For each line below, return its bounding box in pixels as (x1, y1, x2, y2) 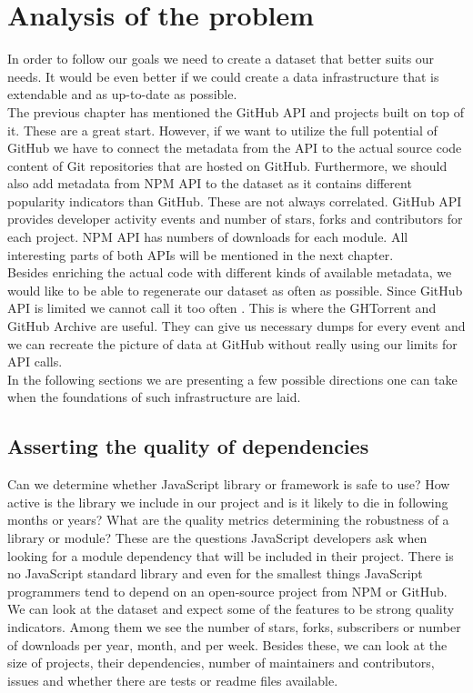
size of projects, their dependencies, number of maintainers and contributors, (7, 653, 435, 672)
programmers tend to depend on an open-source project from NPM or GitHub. (7, 581, 448, 600)
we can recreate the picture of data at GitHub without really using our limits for (7, 334, 458, 353)
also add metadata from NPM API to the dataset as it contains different (7, 174, 412, 193)
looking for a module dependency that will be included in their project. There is (7, 546, 454, 565)
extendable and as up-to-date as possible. (7, 85, 237, 104)
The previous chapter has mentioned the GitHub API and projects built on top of (7, 102, 464, 121)
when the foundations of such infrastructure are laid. (7, 387, 301, 407)
